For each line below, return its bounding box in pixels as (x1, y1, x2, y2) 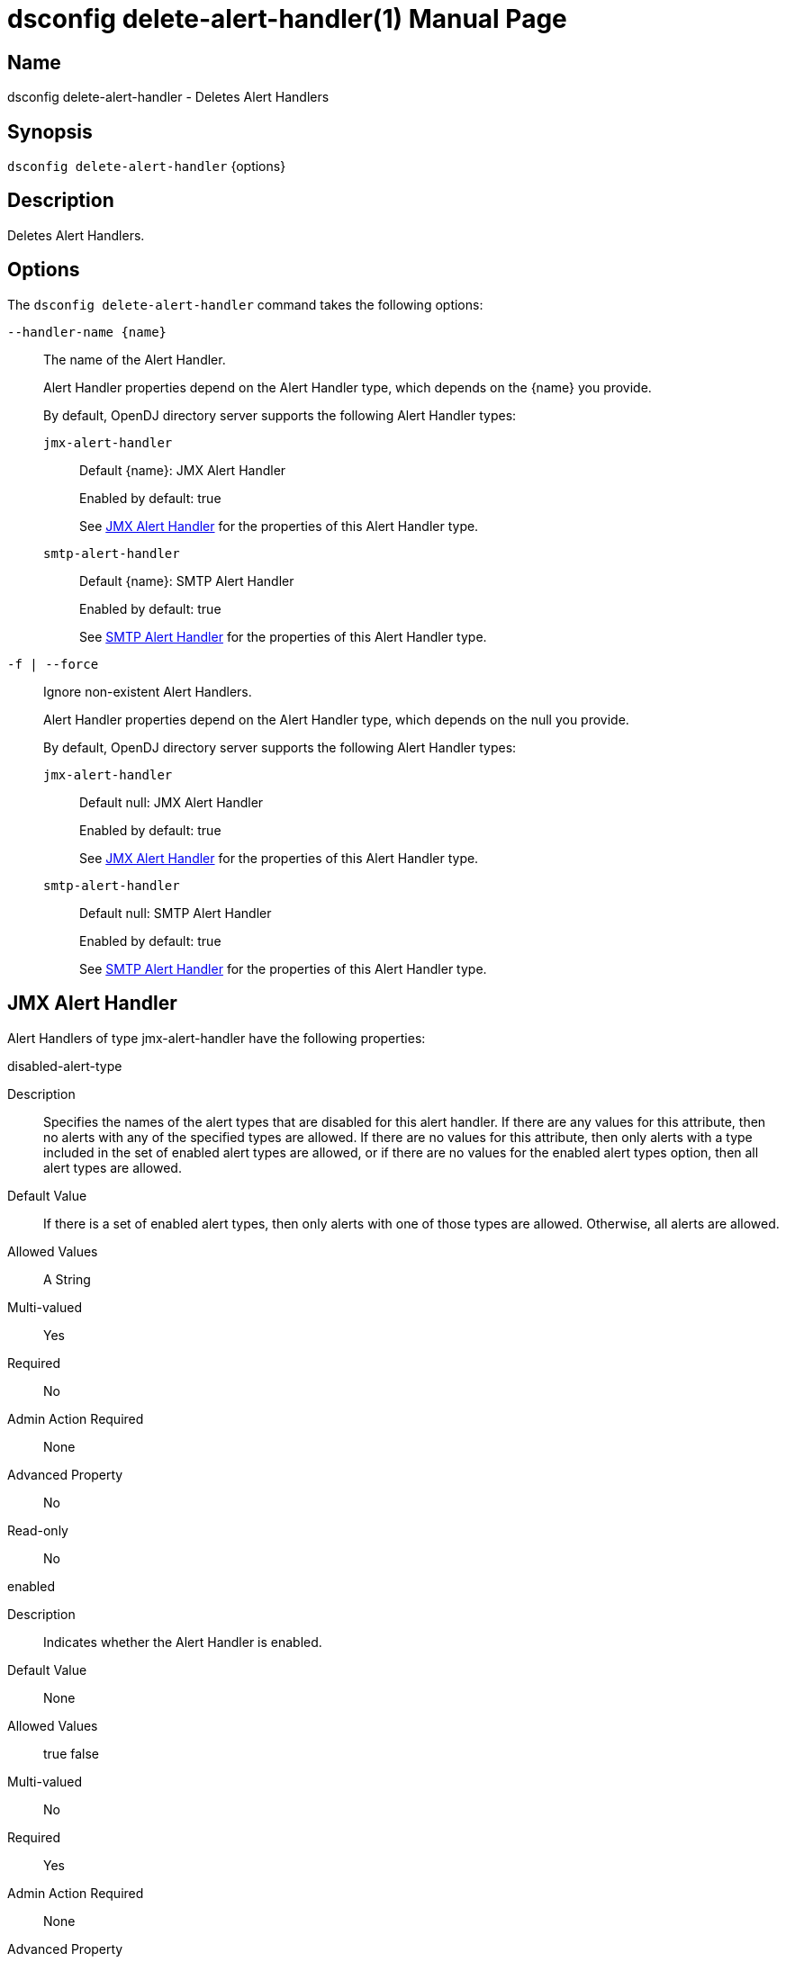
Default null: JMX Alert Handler (79, 794, 264, 810)
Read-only (7, 1522, 68, 1538)
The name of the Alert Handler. (43, 351, 226, 367)
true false (43, 1745, 99, 1761)
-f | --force (7, 656, 99, 671)
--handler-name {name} (7, 324, 167, 339)
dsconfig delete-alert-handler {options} (7, 158, 286, 175)
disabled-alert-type (7, 1057, 122, 1074)
